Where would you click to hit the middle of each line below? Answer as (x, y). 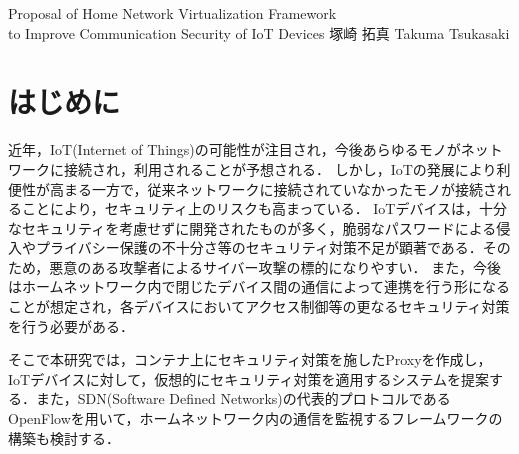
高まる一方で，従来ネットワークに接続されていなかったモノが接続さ (273, 188)
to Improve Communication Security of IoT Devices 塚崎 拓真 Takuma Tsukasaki (259, 32)
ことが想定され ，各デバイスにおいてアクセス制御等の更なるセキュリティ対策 (259, 306)
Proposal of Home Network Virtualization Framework (172, 13)
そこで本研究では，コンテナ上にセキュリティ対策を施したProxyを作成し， (250, 359)
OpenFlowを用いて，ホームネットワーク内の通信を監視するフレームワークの (255, 418)
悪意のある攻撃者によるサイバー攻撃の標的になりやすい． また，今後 (275, 266)
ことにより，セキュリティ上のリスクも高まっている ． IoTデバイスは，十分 (264, 208)
